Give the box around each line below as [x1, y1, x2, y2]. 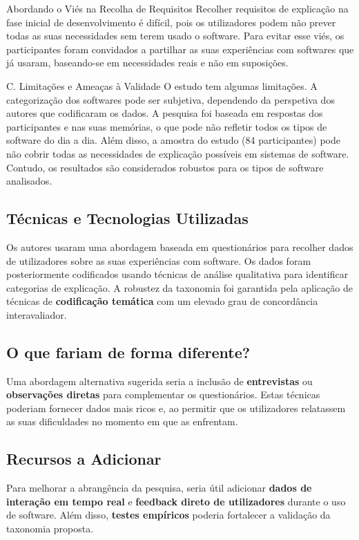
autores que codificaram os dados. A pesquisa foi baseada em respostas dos [6, 106, 323, 120]
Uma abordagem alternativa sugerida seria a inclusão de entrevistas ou [6, 373, 313, 388]
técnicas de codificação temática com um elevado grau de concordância [6, 294, 318, 308]
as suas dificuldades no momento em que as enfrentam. [6, 414, 238, 429]
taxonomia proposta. [6, 521, 94, 536]
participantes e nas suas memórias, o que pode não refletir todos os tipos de [6, 119, 327, 133]
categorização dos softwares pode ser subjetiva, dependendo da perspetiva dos [6, 92, 335, 106]
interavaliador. [6, 307, 67, 322]
